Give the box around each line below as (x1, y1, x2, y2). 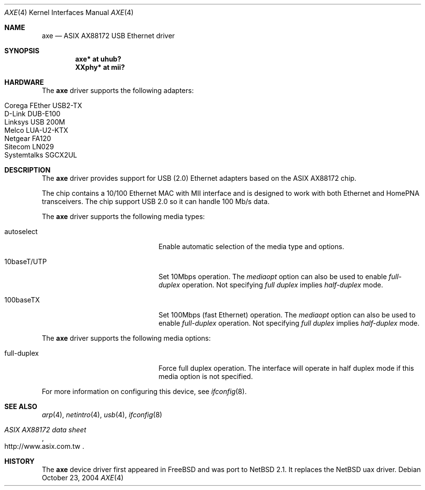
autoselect (4, 227, 38, 236)
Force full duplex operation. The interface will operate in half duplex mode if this (158, 364, 414, 372)
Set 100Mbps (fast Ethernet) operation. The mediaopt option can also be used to (158, 311, 416, 319)
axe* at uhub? (75, 55, 122, 63)
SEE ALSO (4, 402, 37, 411)
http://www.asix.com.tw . (4, 442, 84, 450)
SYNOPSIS (4, 47, 40, 55)
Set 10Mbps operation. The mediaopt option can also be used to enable (158, 272, 387, 281)
